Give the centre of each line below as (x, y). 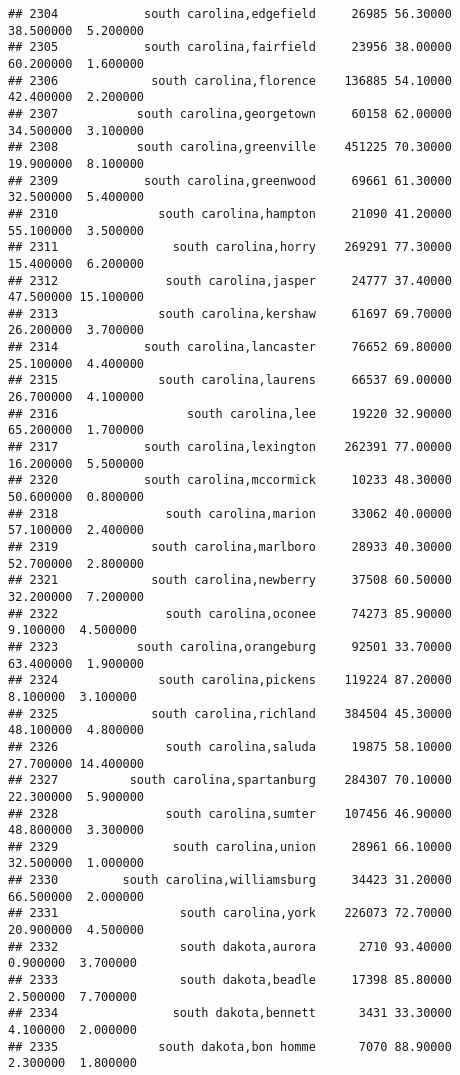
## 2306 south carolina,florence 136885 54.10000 (230, 80)
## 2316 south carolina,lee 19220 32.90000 (230, 413)
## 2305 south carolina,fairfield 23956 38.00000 (230, 47)
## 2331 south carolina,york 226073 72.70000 (230, 913)
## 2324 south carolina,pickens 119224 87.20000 (230, 680)
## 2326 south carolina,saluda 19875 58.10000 (230, 746)
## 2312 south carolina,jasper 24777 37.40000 (230, 280)
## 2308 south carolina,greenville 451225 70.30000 (230, 147)
